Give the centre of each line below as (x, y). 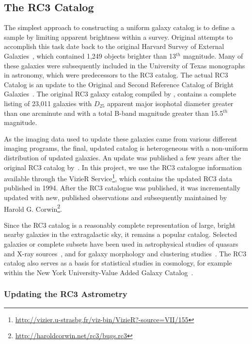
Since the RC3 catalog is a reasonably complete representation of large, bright (120, 225)
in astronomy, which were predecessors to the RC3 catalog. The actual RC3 (116, 75)
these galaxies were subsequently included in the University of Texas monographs (125, 65)
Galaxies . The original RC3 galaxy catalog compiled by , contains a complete (120, 94)
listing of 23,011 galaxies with (48, 103)
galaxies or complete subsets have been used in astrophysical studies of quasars (121, 243)
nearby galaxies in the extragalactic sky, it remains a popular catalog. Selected (121, 234)
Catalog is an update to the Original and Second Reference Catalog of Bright (119, 84)
